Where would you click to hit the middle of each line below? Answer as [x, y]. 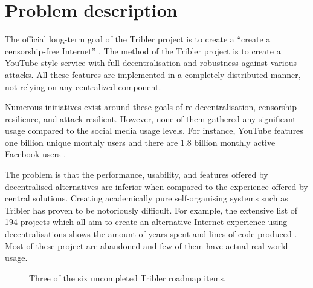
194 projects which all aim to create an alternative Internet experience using [146, 222]
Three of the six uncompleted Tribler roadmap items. [127, 277]
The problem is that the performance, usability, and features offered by [137, 175]
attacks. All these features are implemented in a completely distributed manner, [153, 74]
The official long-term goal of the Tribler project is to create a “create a [138, 39]
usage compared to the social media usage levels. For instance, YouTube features [154, 130]
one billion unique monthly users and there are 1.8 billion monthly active [140, 142]
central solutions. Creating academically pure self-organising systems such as [147, 198]
